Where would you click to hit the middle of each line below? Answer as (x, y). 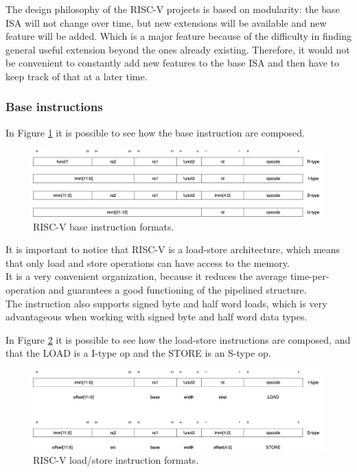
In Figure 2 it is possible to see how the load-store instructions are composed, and (178, 339)
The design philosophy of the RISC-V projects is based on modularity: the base (173, 9)
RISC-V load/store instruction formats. (116, 459)
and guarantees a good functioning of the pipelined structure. (177, 289)
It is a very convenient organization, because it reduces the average (147, 276)
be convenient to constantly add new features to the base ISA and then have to (172, 63)
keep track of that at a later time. (77, 76)
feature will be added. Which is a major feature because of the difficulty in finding (178, 36)
